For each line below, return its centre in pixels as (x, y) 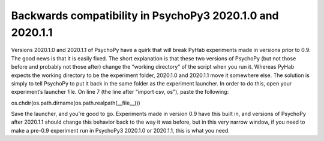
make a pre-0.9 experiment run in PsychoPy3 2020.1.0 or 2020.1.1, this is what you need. (121, 130)
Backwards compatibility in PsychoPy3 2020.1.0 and (145, 16)
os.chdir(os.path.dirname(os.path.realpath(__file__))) (76, 103)
